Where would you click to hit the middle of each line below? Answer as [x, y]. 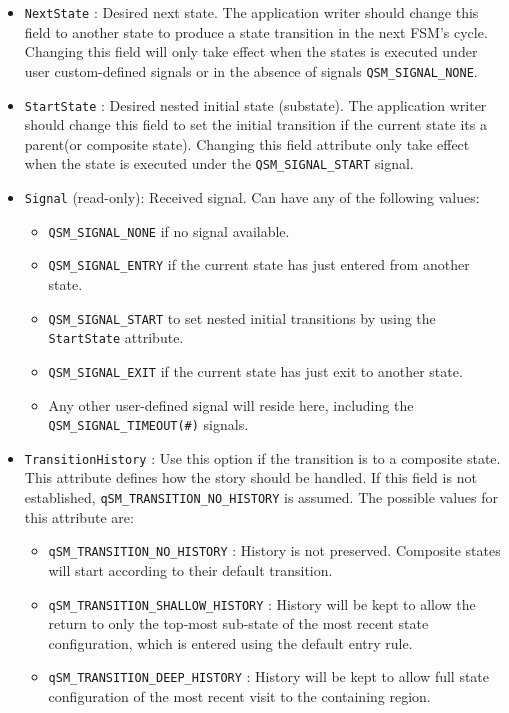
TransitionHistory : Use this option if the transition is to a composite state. [262, 457]
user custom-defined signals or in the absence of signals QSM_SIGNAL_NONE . [251, 70]
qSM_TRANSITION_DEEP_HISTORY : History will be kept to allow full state [269, 676]
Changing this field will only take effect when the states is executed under [251, 51]
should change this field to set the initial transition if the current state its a [255, 124]
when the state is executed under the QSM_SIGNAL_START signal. [219, 163]
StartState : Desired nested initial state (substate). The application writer [255, 104]
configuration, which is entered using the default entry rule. [230, 642]
